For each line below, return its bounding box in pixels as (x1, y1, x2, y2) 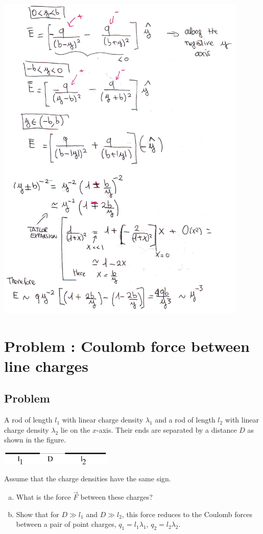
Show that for (16, 508, 59, 519)
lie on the (60, 424, 90, 435)
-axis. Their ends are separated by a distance (97, 424, 237, 435)
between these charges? (80, 492, 153, 502)
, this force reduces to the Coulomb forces (122, 508, 252, 519)
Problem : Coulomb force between (4, 335, 250, 356)
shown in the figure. (4, 434, 66, 445)
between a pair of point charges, (16, 519, 116, 529)
